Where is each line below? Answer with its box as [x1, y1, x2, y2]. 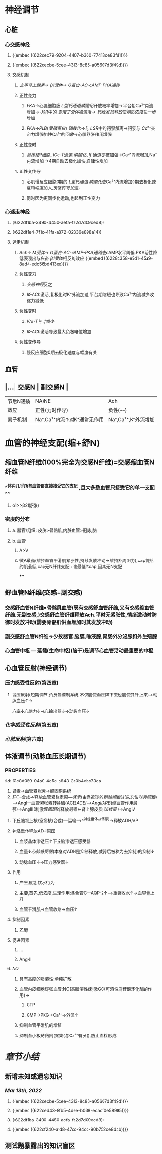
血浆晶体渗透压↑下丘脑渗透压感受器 [19, 838, 91, 844]
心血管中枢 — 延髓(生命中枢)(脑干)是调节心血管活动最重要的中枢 [5, 647, 154, 654]
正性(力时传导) [35, 407, 69, 414]
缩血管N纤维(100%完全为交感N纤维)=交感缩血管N [5, 458, 155, 466]
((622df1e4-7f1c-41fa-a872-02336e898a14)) [12, 229, 102, 235]
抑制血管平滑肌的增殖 [19, 1022, 62, 1028]
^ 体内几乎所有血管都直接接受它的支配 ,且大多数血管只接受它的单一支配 [5, 483, 155, 491]
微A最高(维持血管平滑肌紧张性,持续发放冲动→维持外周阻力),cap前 [19, 558, 150, 563]
